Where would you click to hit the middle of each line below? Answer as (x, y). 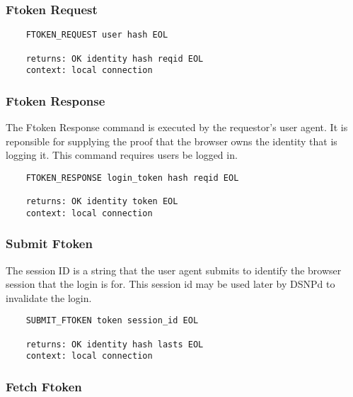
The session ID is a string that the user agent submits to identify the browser (174, 270)
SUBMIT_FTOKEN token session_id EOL (112, 321)
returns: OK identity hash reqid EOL (115, 58)
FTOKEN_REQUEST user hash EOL (97, 35)
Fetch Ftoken (44, 387)
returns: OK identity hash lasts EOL (115, 344)
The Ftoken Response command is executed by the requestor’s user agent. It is (177, 127)
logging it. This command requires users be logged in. (122, 155)
